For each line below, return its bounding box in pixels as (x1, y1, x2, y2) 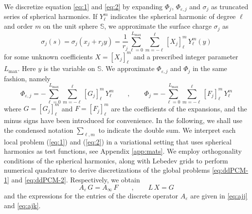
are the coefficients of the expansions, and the (111, 103, 247, 113)
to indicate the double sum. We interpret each (98, 125, 236, 135)
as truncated (211, 1, 249, 11)
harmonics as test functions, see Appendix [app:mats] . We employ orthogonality (4, 146, 242, 156)
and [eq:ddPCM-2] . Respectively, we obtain (11, 174, 140, 184)
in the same (192, 63, 227, 73)
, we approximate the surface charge (104, 21, 212, 31)
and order (4, 21, 33, 31)
